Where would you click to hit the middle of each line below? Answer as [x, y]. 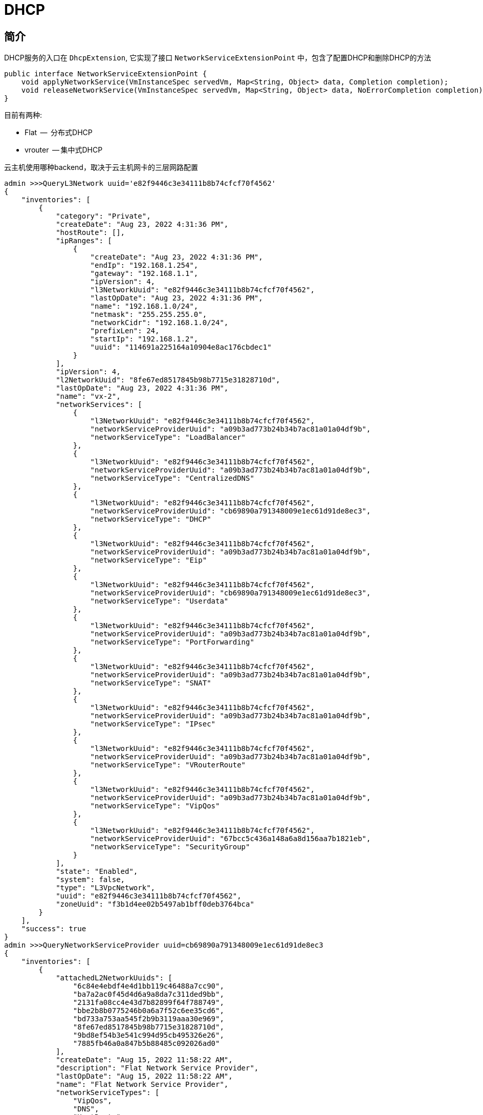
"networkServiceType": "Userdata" [159, 601]
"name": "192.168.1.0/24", [144, 306]
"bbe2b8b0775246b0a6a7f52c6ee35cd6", [148, 1011]
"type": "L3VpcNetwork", [106, 888]
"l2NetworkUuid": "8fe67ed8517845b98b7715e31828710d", [168, 380]
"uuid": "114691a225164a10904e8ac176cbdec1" [181, 347]
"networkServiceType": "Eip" [149, 560]
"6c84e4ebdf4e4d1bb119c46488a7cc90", [148, 986]
